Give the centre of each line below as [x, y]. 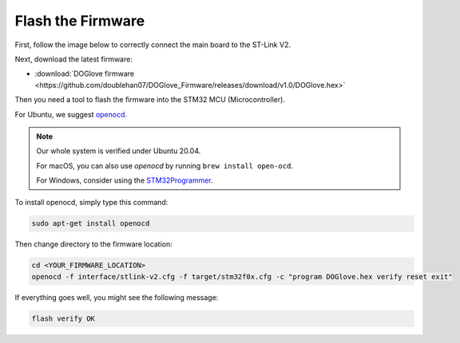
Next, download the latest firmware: [74, 59]
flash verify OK [63, 318]
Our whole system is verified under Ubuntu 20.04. [119, 151]
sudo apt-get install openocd [91, 224]
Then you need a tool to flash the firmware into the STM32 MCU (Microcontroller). [150, 100]
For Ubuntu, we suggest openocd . [71, 114]
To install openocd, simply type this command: [91, 203]
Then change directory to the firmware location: [94, 244]
